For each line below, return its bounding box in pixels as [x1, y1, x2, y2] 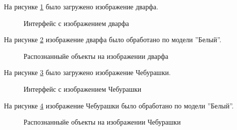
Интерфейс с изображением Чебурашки [24, 83, 142, 94]
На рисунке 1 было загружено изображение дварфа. [4, 1, 158, 11]
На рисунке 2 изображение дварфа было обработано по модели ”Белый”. [4, 34, 222, 45]
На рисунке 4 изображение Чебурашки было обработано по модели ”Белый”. [4, 100, 234, 110]
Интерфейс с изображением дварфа [24, 18, 129, 28]
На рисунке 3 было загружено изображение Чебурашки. [4, 67, 171, 78]
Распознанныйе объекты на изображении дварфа [24, 51, 169, 61]
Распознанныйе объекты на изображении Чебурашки [24, 117, 181, 127]
